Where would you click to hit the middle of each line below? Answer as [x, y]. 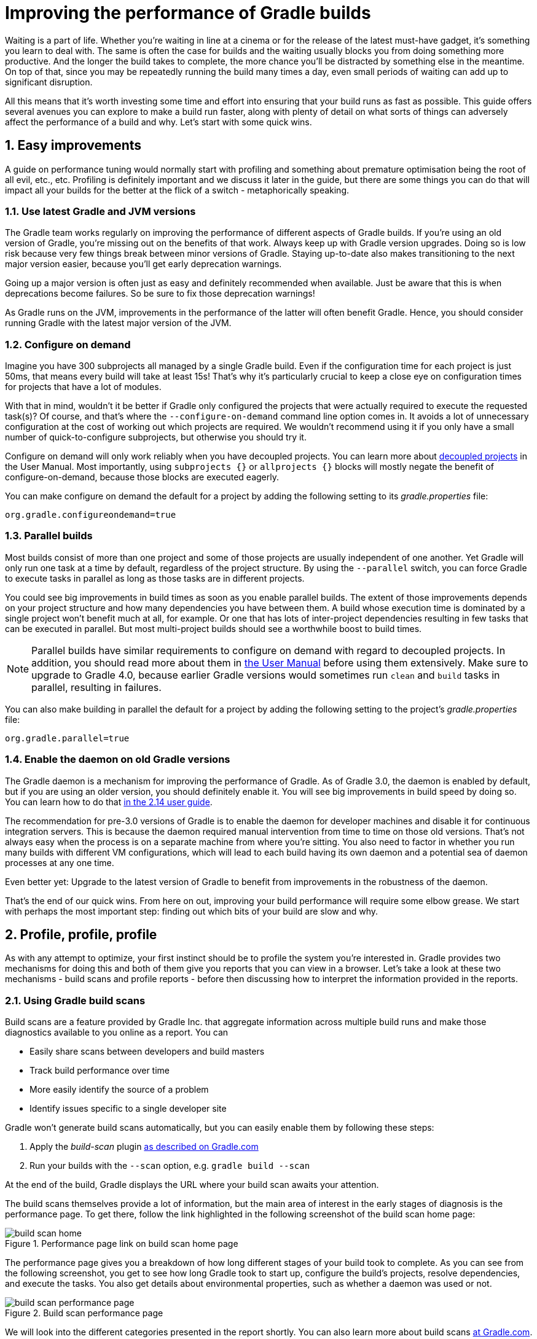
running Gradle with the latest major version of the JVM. [118, 323]
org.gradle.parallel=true [67, 738]
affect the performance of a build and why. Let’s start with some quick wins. [159, 122]
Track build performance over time [100, 1071]
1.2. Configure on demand [68, 344]
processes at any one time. [60, 862]
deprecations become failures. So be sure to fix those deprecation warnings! [160, 294]
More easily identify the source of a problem [119, 1090]
